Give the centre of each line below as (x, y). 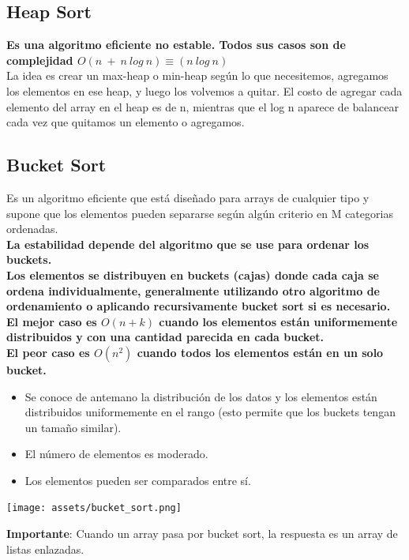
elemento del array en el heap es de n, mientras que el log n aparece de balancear (203, 106)
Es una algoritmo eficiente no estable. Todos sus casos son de (176, 45)
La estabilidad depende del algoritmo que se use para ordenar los (188, 244)
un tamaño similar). (73, 427)
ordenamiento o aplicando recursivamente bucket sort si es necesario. (199, 306)
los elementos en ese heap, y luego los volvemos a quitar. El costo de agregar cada (204, 90)
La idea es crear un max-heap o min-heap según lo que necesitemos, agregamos (197, 75)
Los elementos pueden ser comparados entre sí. (138, 480)
